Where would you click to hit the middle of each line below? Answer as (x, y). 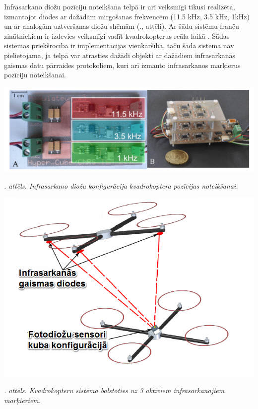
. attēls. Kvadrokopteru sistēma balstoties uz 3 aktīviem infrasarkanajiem (114, 390)
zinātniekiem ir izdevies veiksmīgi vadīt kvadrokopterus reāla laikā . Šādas (117, 35)
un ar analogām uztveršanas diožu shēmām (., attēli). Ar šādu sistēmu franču (122, 26)
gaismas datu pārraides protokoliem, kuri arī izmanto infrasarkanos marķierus (122, 65)
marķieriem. (23, 400)
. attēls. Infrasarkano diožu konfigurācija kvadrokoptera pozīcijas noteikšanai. (121, 185)
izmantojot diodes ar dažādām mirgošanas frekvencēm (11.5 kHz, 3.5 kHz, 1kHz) (127, 16)
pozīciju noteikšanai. (35, 75)
